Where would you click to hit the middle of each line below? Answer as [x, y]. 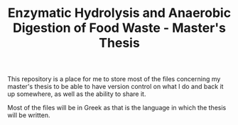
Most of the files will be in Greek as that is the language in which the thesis [117, 108]
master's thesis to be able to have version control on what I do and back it [115, 87]
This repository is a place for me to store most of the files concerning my [114, 79]
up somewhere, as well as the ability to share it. [77, 94]
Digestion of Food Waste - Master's [119, 28]
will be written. [29, 115]
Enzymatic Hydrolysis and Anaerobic [119, 13]
